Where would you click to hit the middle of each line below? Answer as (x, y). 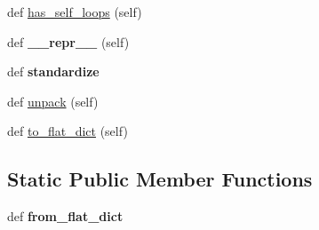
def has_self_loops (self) (75, 12)
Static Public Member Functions (160, 179)
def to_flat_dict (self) (68, 131)
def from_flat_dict (65, 216)
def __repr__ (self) (68, 41)
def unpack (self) (53, 101)
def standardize (53, 71)
